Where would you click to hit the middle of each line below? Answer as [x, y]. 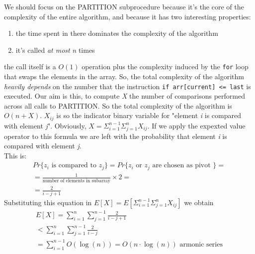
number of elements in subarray [76, 181]
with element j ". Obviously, [45, 125]
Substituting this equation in [48, 202]
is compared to [74, 166]
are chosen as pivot [181, 166]
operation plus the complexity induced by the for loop [165, 66]
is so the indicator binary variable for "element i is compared [149, 115]
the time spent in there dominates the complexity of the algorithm [117, 33]
